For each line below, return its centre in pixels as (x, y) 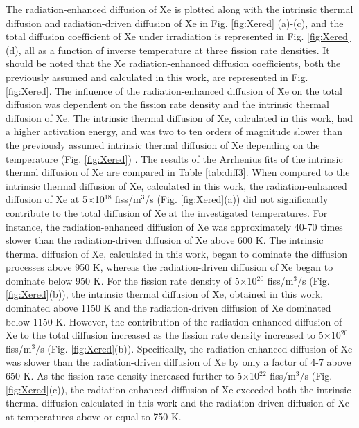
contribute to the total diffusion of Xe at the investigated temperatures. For (167, 212)
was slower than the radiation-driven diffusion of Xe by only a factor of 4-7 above (178, 362)
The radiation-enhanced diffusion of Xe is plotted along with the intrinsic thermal (179, 9)
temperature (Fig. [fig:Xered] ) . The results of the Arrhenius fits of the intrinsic (174, 158)
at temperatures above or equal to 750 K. (94, 416)
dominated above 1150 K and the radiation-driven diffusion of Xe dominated (168, 308)
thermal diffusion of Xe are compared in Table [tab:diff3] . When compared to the (178, 172)
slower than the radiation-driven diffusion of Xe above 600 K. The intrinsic (165, 240)
